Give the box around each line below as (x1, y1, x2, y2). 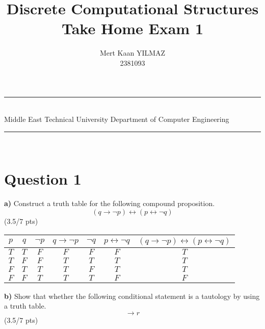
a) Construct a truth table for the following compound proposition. (4, 198, 215, 209)
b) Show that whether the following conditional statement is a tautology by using (4, 290, 260, 301)
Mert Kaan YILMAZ (99, 47, 166, 58)
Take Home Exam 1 (61, 18, 203, 39)
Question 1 (4, 168, 82, 189)
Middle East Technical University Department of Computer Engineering (4, 114, 229, 124)
